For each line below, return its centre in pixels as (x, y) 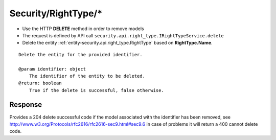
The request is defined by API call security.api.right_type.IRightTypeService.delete (123, 35)
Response (26, 105)
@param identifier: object (52, 69)
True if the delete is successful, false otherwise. (97, 90)
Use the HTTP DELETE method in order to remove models (83, 29)
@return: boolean (40, 83)
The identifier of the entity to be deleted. (87, 76)
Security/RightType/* (56, 13)
